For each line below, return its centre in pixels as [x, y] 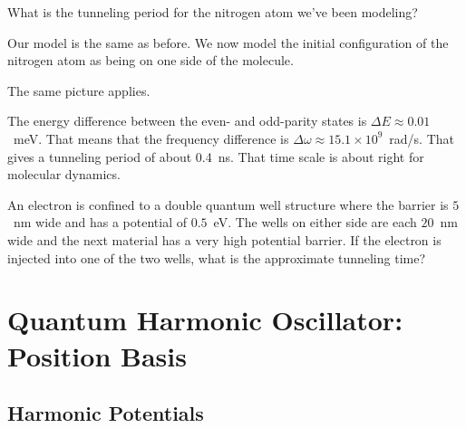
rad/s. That [422, 138]
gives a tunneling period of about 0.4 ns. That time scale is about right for [216, 156]
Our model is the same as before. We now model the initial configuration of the [228, 42]
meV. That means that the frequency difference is [151, 138]
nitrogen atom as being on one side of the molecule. [150, 60]
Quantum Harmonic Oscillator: [205, 320]
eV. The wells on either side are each [315, 222]
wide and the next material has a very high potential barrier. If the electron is [224, 239]
